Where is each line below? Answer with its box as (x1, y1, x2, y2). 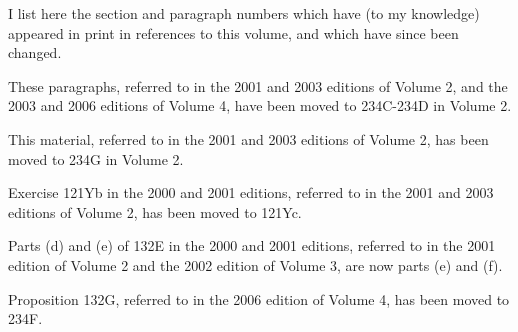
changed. (8, 42, 62, 63)
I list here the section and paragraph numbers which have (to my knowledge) (8, 3, 480, 23)
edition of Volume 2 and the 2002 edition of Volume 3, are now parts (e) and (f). (8, 254, 503, 275)
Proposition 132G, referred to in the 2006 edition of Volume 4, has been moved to (8, 288, 510, 309)
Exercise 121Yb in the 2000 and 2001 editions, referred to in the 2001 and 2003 (8, 182, 494, 203)
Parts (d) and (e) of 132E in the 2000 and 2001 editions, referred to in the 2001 (8, 235, 496, 256)
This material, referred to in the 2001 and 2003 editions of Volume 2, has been (8, 128, 489, 149)
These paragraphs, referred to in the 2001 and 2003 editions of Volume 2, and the (8, 75, 508, 96)
